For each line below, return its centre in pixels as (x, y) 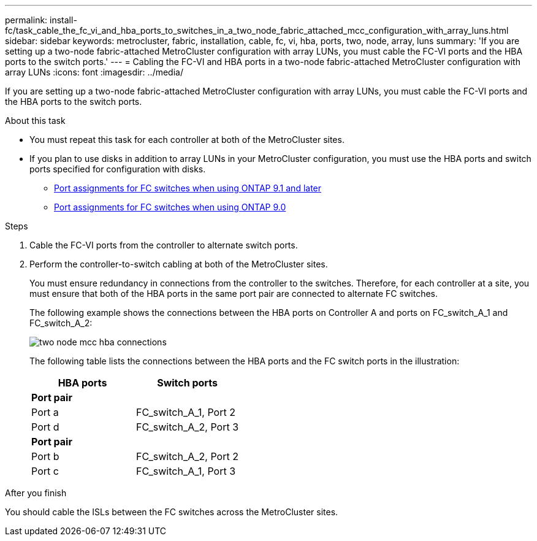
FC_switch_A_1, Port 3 (186, 471)
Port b (45, 456)
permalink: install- (41, 20)
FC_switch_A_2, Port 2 (187, 456)
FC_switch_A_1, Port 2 (186, 412)
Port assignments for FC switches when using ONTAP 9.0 (170, 207)
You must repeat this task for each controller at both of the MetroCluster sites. (187, 140)
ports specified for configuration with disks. (118, 169)
